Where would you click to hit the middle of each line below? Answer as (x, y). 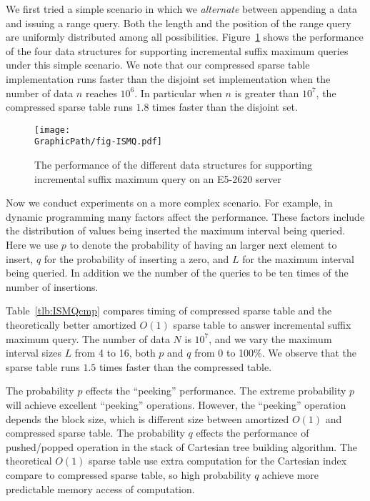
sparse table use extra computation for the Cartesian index (218, 461)
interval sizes (34, 353)
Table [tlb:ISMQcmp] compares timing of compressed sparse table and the (169, 311)
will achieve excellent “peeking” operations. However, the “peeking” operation (176, 404)
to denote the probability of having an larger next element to (203, 245)
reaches (101, 93)
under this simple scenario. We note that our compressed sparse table (158, 65)
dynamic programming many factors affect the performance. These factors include (185, 216)
